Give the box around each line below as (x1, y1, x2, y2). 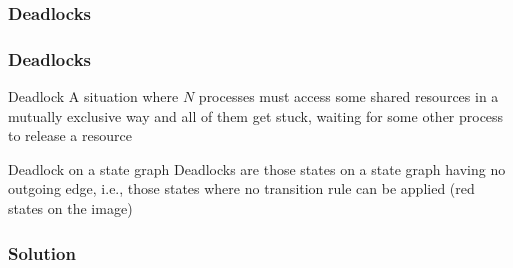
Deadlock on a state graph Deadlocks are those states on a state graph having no (8, 158, 506, 179)
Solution (8, 240, 76, 265)
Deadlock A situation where (8, 86, 179, 107)
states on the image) (8, 198, 133, 219)
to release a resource (8, 125, 132, 146)
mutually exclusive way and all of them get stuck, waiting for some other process (8, 105, 504, 126)
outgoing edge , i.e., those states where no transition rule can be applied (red (8, 178, 475, 199)
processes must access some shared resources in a (198, 86, 499, 107)
